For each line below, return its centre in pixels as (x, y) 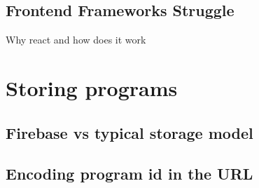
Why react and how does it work (76, 40)
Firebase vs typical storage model (129, 132)
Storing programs (92, 87)
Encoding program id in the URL (129, 174)
